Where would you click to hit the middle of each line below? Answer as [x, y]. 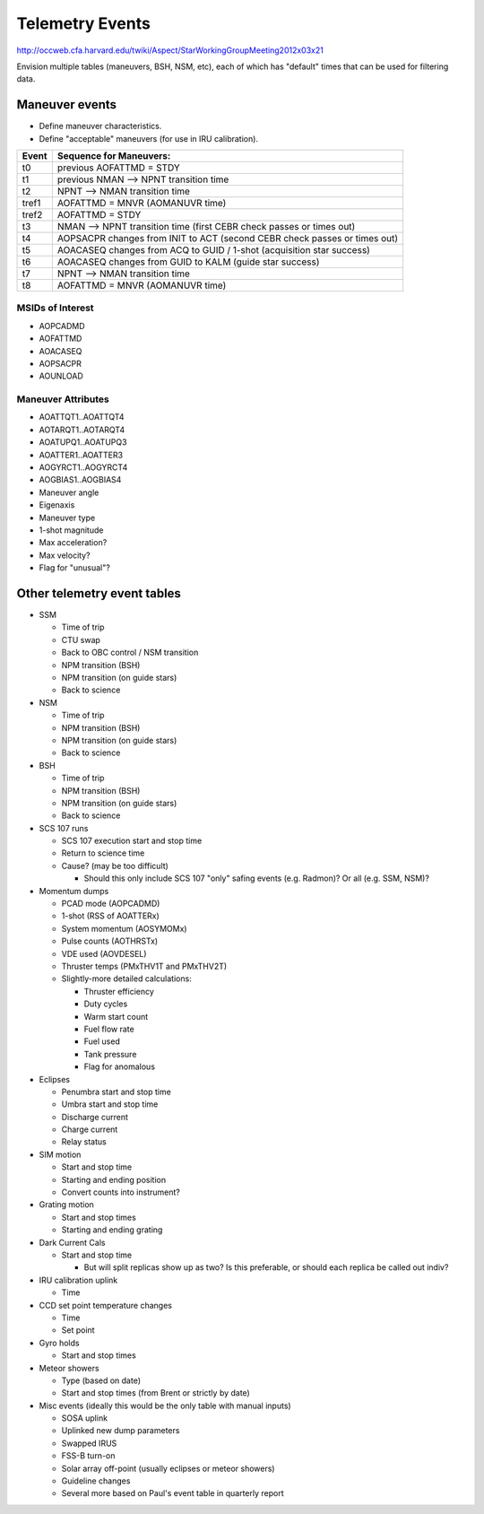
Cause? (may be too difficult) [115, 866]
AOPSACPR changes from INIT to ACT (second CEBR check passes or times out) [228, 239]
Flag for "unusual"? [75, 568]
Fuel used [102, 1041]
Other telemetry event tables [99, 593]
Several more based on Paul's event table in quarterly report [173, 1493]
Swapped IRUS [89, 1443]
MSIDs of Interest [55, 308]
